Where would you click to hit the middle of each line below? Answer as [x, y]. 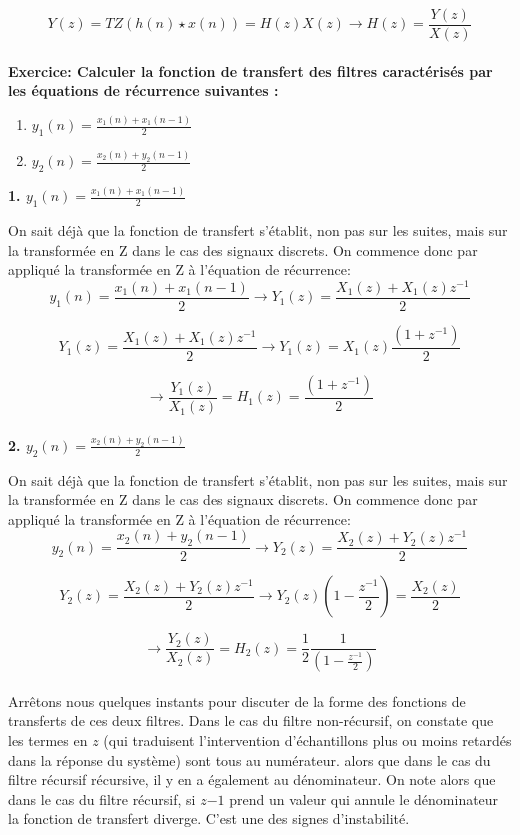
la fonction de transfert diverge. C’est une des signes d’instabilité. [209, 818]
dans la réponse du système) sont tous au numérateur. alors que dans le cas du [249, 759]
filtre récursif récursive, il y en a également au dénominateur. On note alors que [252, 779]
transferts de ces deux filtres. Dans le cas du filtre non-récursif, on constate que [251, 720]
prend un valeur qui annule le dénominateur [364, 798]
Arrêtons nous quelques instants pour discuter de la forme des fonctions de [237, 700]
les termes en [48, 739]
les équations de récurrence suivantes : [143, 90]
